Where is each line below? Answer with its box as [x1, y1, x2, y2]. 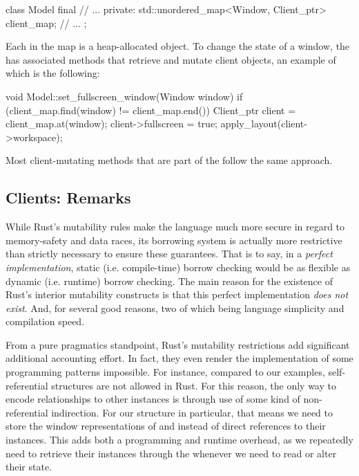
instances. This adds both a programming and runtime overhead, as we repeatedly [6, 432, 353, 447]
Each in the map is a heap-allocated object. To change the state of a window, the [6, 39, 350, 53]
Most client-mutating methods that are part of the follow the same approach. [6, 153, 333, 167]
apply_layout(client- [220, 116, 307, 131]
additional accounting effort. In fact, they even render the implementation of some [6, 351, 353, 365]
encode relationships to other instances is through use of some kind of [6, 392, 300, 406]
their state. [6, 459, 52, 474]
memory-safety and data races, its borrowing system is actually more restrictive [6, 232, 342, 247]
